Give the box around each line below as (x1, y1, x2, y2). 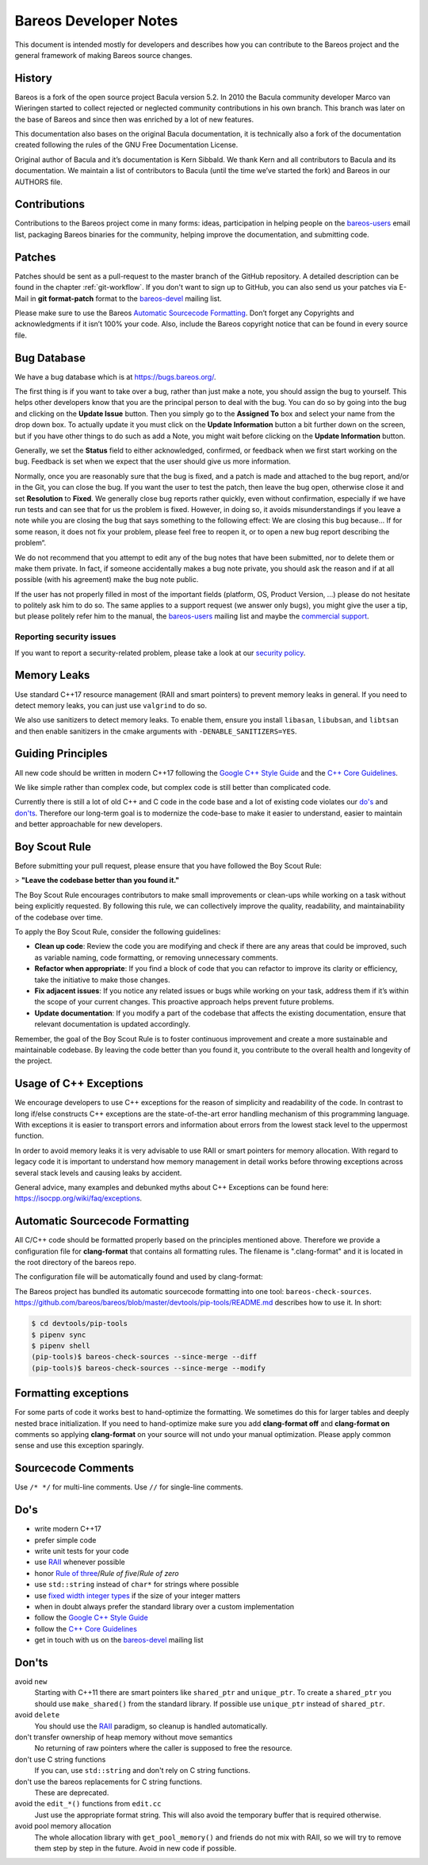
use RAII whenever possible (34, 1557, 126, 1567)
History (14, 71, 53, 85)
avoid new (14, 1677, 48, 1686)
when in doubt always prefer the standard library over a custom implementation (34, 1601, 295, 1611)
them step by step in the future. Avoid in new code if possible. (34, 1843, 237, 1853)
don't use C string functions (14, 1755, 106, 1764)
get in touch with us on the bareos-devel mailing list (34, 1636, 204, 1645)
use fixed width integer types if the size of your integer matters (34, 1590, 241, 1600)
